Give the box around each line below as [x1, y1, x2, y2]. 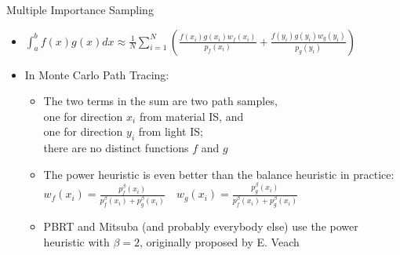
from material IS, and [139, 107, 244, 124]
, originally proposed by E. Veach [139, 233, 300, 250]
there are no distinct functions [43, 140, 189, 156]
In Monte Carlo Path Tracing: [24, 66, 169, 82]
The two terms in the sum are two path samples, [43, 93, 278, 109]
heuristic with [43, 233, 110, 250]
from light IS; [138, 123, 203, 140]
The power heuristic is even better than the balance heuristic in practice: [43, 166, 395, 182]
